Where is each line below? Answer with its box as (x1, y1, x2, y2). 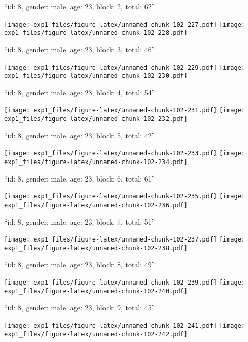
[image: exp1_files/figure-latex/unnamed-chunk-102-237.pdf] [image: (4, 236, 245, 244)
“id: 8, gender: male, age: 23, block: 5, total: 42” (4, 130, 155, 140)
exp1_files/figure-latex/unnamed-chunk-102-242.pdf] (4, 330, 188, 338)
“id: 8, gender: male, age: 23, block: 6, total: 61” (4, 173, 155, 184)
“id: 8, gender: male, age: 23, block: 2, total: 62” (4, 1, 155, 11)
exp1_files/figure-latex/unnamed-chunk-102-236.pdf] (4, 201, 188, 209)
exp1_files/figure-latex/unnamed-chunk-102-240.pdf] (4, 287, 188, 295)
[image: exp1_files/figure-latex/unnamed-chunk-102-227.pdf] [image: (4, 21, 245, 28)
